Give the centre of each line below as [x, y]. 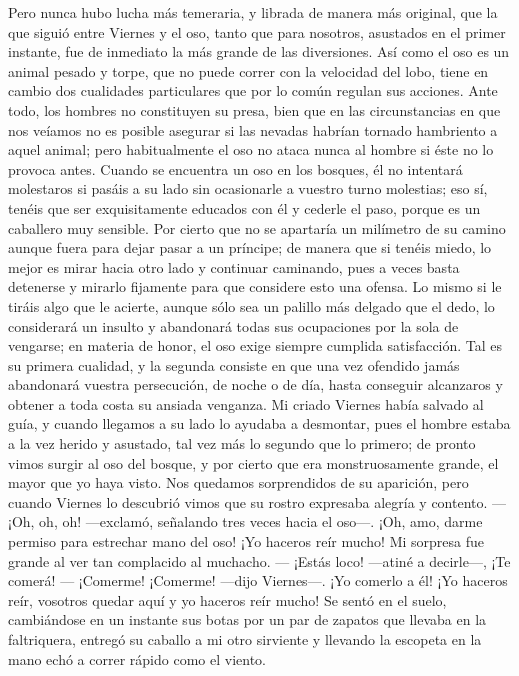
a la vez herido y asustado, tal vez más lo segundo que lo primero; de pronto [242, 443]
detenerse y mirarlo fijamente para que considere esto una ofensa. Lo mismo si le [255, 286]
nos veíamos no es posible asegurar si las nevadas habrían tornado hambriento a [253, 129]
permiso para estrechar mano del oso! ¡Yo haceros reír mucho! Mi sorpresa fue [246, 541]
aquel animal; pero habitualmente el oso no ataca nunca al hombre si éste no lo [251, 149]
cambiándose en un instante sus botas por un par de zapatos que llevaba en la [247, 619]
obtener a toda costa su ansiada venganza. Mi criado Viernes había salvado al [246, 403]
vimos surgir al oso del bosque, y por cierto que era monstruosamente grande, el [253, 462]
